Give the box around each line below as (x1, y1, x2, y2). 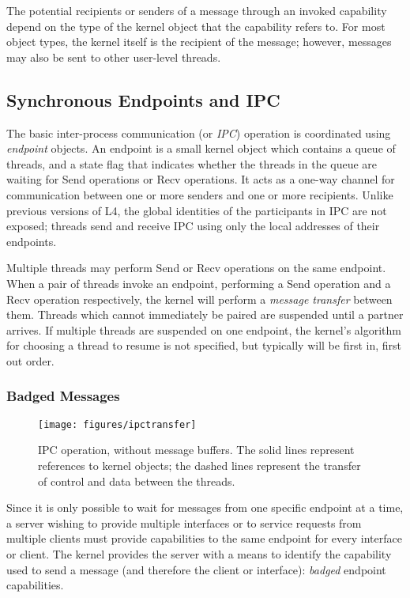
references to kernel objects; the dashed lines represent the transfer (38, 456, 361, 473)
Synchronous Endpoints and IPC (6, 87, 280, 112)
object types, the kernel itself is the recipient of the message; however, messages (6, 33, 392, 50)
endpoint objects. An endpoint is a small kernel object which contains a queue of (6, 140, 396, 157)
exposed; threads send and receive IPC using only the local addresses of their (6, 218, 380, 234)
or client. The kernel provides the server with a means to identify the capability (6, 545, 392, 562)
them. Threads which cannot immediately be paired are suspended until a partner (6, 306, 404, 323)
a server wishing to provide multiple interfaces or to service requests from (6, 514, 362, 531)
